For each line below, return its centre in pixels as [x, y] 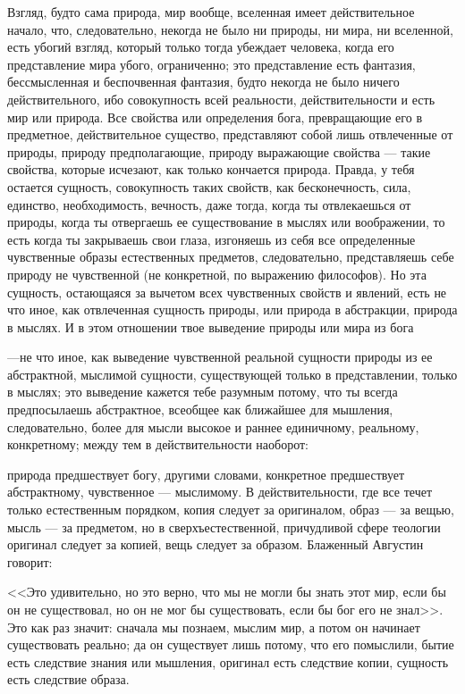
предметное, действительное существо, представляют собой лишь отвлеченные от [230, 134]
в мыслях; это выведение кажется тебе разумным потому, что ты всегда [203, 392]
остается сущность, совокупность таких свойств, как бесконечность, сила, [209, 186]
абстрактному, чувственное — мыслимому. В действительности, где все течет [220, 492]
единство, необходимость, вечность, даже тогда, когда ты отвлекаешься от [209, 204]
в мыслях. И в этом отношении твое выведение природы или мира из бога [211, 326]
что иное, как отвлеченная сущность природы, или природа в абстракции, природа [232, 309]
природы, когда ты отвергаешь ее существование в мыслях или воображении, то [226, 222]
